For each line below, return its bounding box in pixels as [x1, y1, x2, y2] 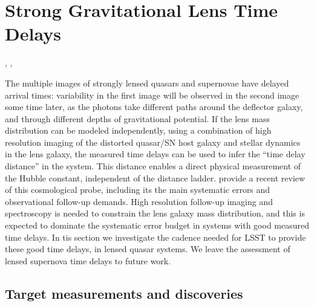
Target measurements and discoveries [5, 284, 243, 302]
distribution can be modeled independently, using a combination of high [5, 124, 272, 137]
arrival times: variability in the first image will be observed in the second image [5, 88, 299, 101]
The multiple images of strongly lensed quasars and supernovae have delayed [5, 76, 289, 89]
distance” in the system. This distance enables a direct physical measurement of [5, 160, 301, 172]
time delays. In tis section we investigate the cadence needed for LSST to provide [5, 230, 306, 243]
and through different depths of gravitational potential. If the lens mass [5, 112, 270, 125]
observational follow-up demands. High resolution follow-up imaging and [5, 195, 273, 207]
